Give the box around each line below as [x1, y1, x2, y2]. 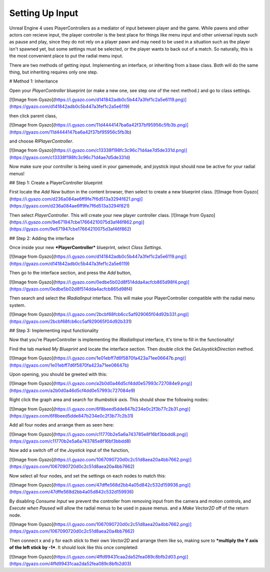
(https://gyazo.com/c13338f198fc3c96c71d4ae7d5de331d [9, 154, 128, 160]
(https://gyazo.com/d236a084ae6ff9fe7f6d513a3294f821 [9, 203, 128, 209]
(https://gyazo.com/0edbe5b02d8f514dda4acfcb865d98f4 [9, 286, 131, 292]
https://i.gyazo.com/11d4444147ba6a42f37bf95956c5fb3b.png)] [54, 122, 188, 128]
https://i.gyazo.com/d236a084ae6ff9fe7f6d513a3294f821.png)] [10, 195, 143, 202]
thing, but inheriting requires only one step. [9, 69, 98, 75]
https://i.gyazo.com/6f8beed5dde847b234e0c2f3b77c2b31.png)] [54, 405, 191, 412]
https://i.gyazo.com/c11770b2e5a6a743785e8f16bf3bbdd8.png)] [54, 431, 188, 437]
